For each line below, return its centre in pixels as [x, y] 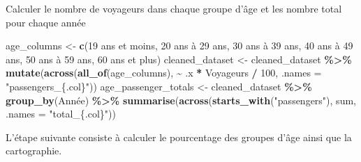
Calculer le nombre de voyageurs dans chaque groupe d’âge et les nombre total [174, 8]
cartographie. [34, 151]
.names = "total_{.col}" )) [61, 114]
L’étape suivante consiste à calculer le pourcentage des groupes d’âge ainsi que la [179, 137]
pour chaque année [46, 22]
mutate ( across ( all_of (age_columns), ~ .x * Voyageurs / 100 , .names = [164, 73]
